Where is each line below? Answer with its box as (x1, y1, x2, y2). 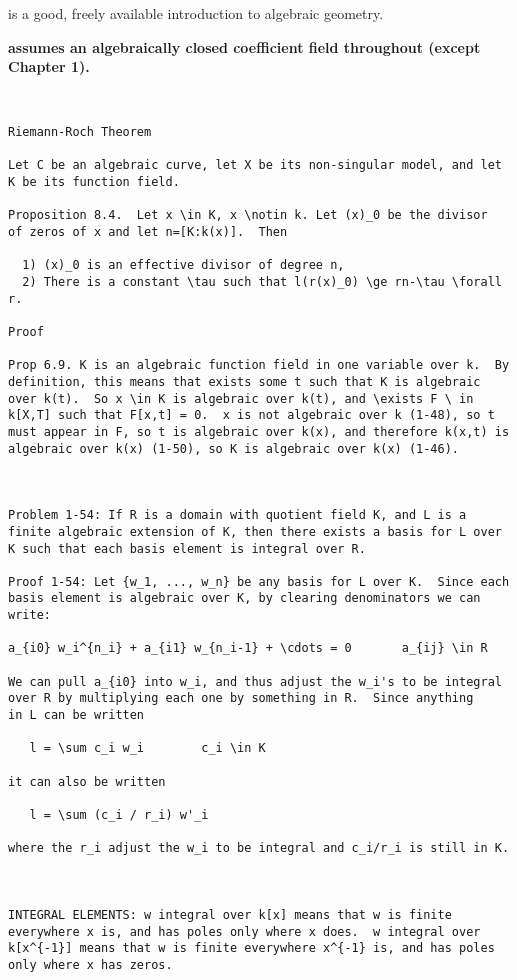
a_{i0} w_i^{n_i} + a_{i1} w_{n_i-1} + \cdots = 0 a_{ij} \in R (8, 641, 488, 656)
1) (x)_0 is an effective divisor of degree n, (22, 258, 345, 273)
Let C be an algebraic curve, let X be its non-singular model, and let (8, 158, 502, 173)
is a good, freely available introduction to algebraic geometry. (8, 3, 384, 23)
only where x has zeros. (8, 957, 173, 972)
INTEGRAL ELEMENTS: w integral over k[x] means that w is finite (8, 907, 452, 922)
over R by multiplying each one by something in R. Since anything (8, 691, 474, 706)
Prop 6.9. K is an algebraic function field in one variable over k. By (8, 358, 510, 373)
